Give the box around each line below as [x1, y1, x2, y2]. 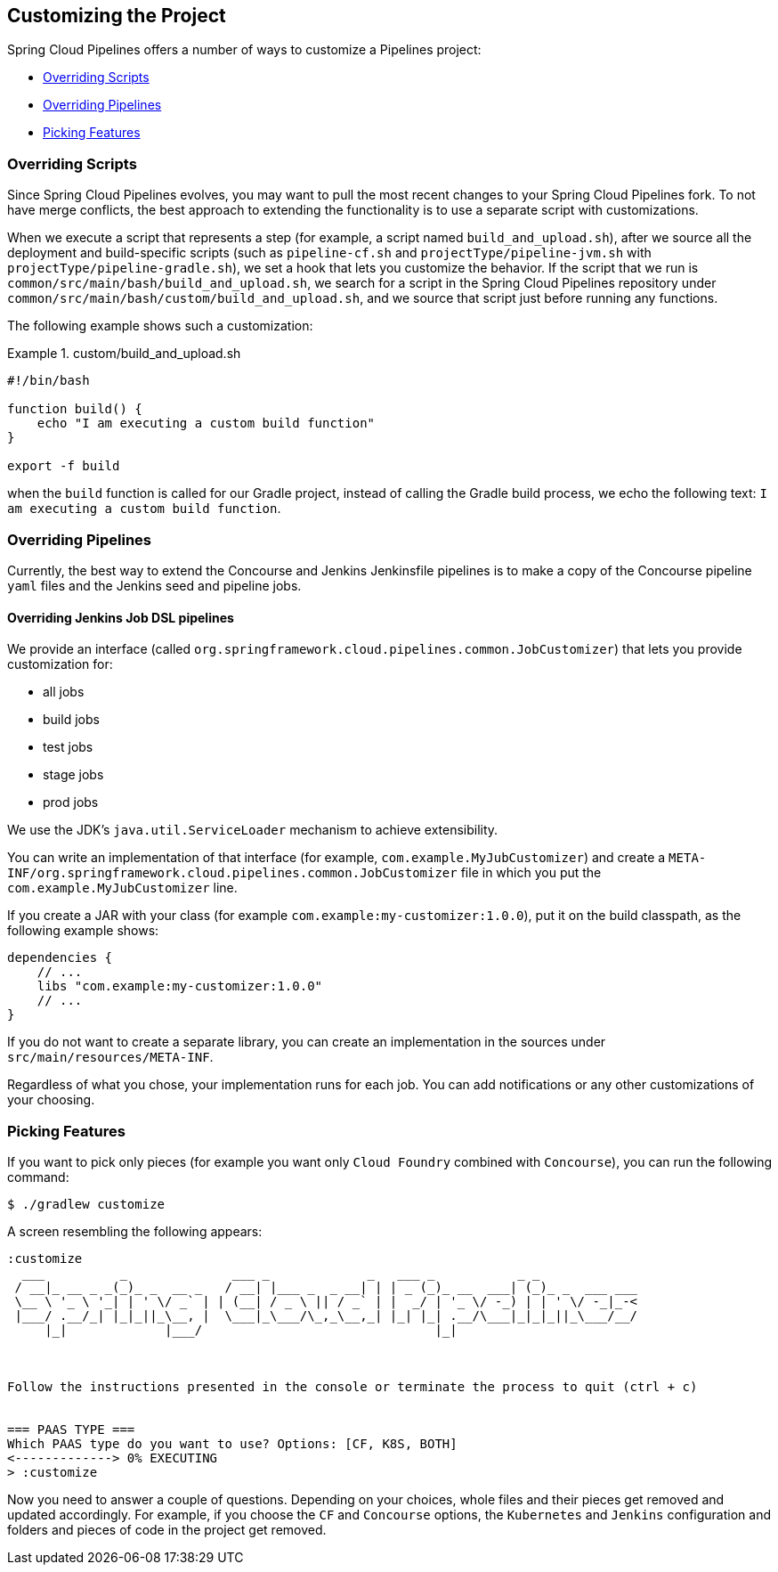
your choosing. [7, 1092, 95, 1108]
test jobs [43, 739, 93, 755]
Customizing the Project [7, 4, 226, 27]
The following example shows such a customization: [7, 318, 313, 334]
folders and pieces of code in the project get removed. [7, 1521, 327, 1537]
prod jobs [43, 794, 99, 810]
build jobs [43, 712, 100, 728]
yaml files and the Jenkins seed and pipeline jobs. [7, 577, 302, 593]
